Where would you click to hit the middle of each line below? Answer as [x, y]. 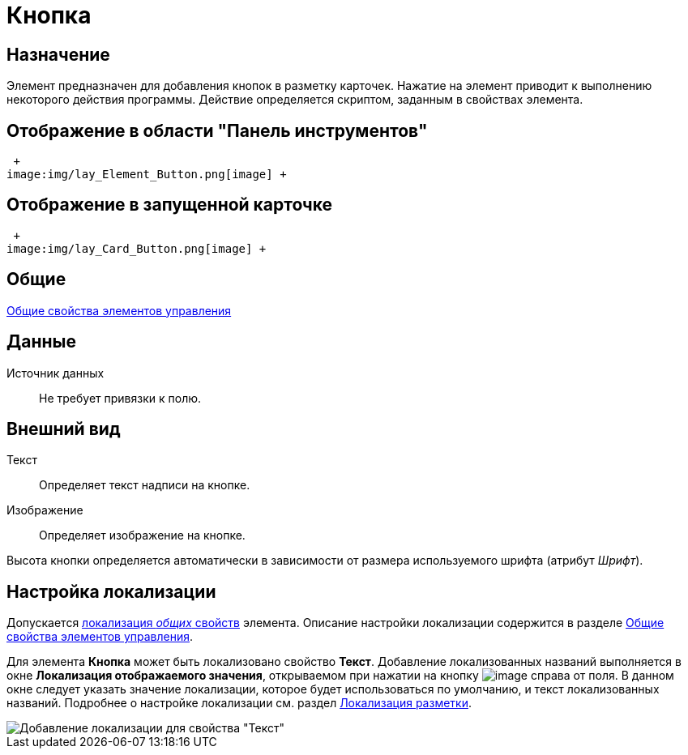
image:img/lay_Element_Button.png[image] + [147, 175]
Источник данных [56, 373]
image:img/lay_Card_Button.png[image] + [137, 248]
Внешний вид [64, 429]
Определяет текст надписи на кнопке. [145, 485]
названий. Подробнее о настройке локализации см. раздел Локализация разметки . [239, 703]
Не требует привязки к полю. [120, 398]
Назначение [58, 54]
